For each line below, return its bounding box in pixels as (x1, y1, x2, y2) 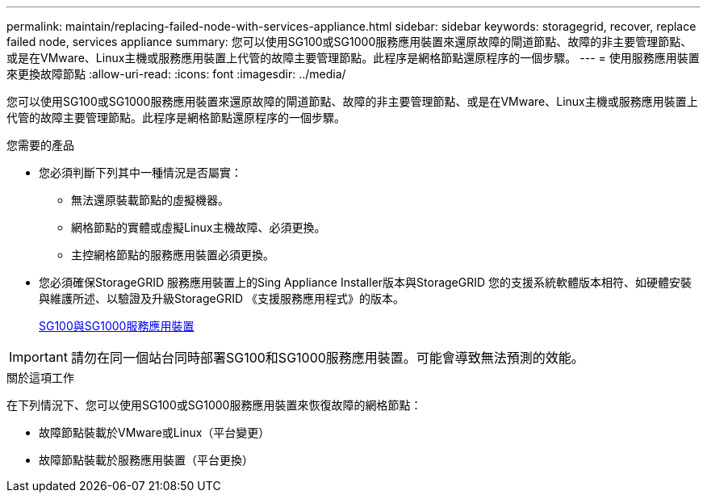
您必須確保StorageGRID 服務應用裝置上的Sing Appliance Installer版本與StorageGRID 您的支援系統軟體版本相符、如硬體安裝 (39, 275, 692, 289)
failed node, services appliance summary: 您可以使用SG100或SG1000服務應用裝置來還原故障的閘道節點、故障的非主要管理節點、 (6, 35, 692, 48)
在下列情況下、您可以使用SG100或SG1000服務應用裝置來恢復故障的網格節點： (6, 398, 422, 412)
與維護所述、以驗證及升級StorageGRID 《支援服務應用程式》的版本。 (39, 291, 404, 305)
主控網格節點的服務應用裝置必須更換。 (71, 248, 274, 262)
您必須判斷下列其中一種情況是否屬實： (39, 166, 242, 179)
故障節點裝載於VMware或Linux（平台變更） (39, 426, 270, 439)
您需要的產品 (6, 138, 74, 152)
